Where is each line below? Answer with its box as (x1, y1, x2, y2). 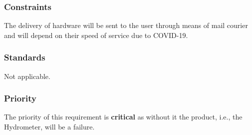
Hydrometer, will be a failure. (4, 121, 95, 132)
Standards (4, 51, 45, 63)
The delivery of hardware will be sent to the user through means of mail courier (4, 20, 248, 30)
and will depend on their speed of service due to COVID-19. (4, 29, 188, 40)
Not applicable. (4, 70, 50, 81)
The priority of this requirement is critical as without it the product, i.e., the (4, 111, 243, 122)
